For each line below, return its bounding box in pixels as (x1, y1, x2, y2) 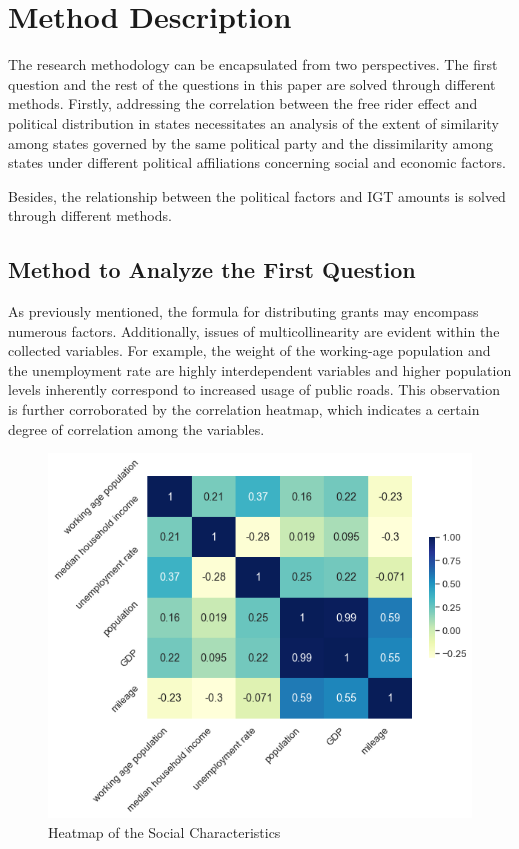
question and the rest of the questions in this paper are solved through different (8, 73, 496, 94)
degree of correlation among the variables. (8, 418, 265, 439)
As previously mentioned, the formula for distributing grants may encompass (8, 301, 479, 322)
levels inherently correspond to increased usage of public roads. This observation (8, 379, 500, 400)
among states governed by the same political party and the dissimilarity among (8, 132, 494, 153)
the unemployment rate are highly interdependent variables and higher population (8, 359, 512, 380)
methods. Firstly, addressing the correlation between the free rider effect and (8, 93, 478, 114)
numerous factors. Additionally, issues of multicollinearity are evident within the (8, 320, 500, 341)
